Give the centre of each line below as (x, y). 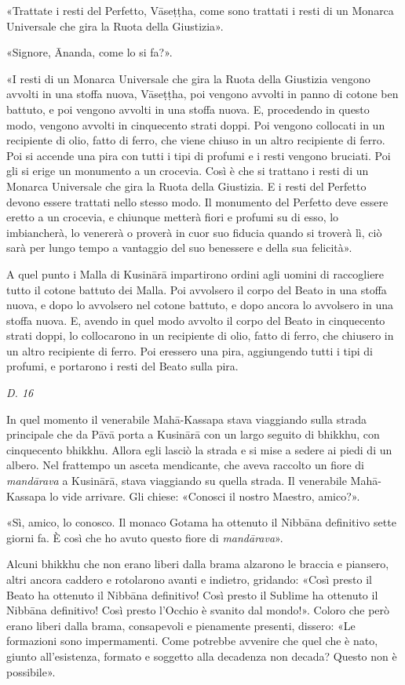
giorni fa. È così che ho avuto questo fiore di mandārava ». (145, 537)
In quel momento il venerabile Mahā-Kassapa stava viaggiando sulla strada (186, 419)
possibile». (31, 671)
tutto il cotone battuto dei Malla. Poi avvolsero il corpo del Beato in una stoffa (197, 289)
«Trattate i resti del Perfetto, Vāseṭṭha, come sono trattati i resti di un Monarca (200, 10)
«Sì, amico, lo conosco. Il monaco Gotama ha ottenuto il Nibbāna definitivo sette (201, 522)
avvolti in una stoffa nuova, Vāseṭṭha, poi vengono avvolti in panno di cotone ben (202, 94)
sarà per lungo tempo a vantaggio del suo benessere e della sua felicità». (179, 248)
